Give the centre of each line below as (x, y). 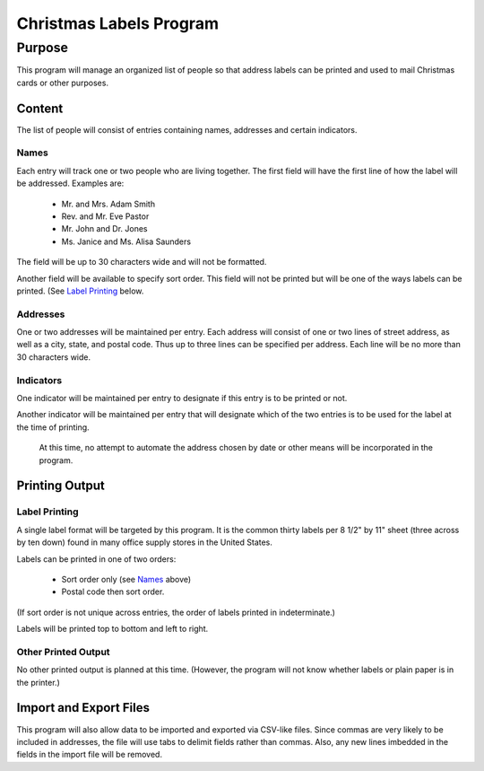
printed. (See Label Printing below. (80, 291)
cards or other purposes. (63, 83)
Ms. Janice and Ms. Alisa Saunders (126, 241)
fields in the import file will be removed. (90, 755)
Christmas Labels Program (118, 23)
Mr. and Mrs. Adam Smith (108, 204)
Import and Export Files (83, 708)
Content (40, 108)
